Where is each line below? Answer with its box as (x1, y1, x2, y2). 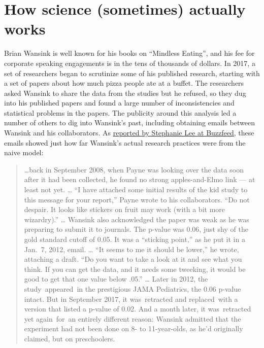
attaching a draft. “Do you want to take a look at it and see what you (24, 254, 242, 264)
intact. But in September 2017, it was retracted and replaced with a (24, 293, 238, 304)
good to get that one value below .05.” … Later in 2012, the (24, 273, 208, 284)
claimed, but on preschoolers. (24, 333, 115, 343)
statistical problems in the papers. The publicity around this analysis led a (4, 107, 237, 118)
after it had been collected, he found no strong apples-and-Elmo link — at (24, 174, 255, 185)
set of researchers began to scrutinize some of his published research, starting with (4, 67, 260, 78)
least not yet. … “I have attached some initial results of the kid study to (24, 184, 248, 195)
